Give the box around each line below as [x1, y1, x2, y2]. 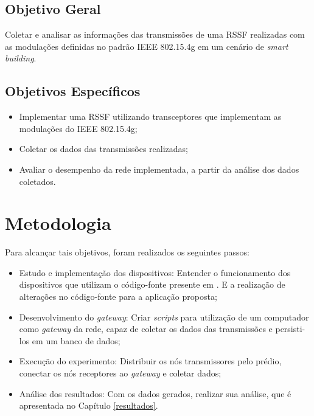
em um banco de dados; [32, 334, 120, 347]
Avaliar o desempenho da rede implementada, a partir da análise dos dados [19, 162, 299, 175]
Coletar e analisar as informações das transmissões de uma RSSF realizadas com [5, 28, 305, 41]
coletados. [19, 175, 56, 187]
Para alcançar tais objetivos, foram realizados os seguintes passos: [5, 246, 249, 258]
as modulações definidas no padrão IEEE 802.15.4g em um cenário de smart [5, 40, 288, 52]
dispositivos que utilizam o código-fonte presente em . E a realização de [19, 278, 285, 291]
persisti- [275, 322, 305, 335]
